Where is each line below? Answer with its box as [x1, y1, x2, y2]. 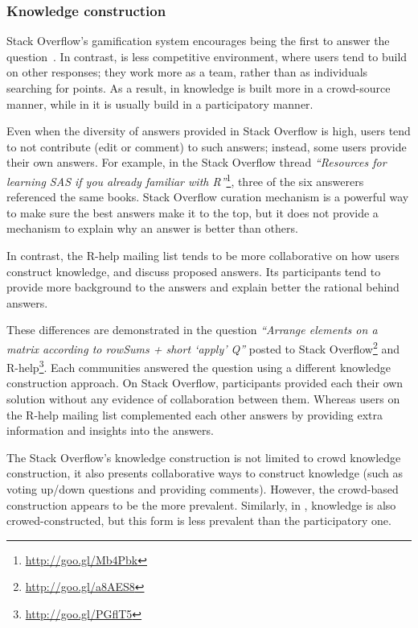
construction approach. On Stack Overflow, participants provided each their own [6, 374, 404, 391]
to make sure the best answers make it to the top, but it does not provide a [6, 204, 379, 221]
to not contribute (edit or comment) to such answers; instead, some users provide [6, 138, 407, 155]
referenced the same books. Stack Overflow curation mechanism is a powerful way [6, 188, 409, 205]
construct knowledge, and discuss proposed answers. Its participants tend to [6, 262, 381, 279]
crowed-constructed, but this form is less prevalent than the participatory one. [6, 512, 391, 529]
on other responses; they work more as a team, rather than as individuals [6, 64, 368, 81]
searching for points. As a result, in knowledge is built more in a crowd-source [6, 80, 391, 96]
